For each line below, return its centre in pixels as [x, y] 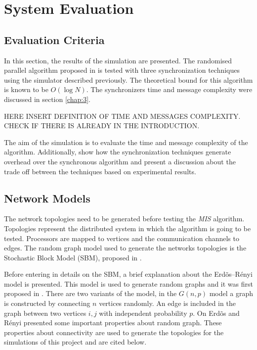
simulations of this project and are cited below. [75, 342]
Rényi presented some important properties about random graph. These [113, 323]
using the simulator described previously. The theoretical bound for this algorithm [128, 79]
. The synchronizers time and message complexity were [169, 89]
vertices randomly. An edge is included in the [167, 303]
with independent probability [143, 313]
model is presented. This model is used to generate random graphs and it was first [128, 283]
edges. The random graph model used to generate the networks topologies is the [125, 248]
